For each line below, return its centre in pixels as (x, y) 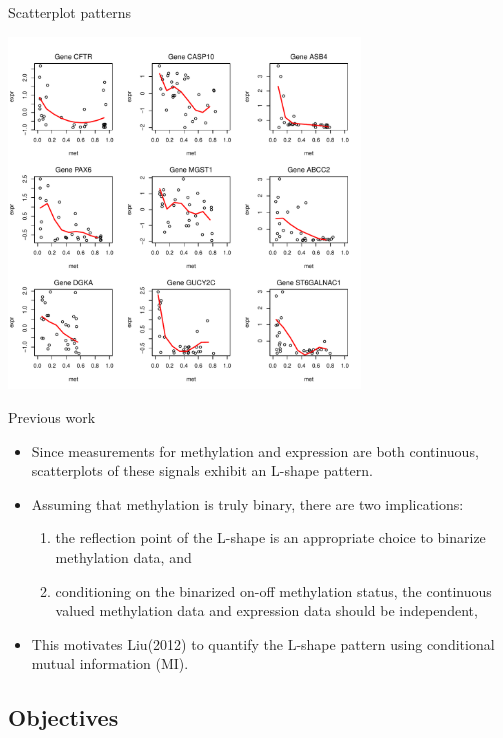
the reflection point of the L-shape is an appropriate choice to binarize (270, 537)
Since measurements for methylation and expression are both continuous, (255, 450)
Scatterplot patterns (70, 12)
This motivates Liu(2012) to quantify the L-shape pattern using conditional (263, 643)
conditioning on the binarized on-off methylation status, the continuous (273, 590)
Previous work (52, 416)
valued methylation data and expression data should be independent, (266, 610)
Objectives (63, 717)
